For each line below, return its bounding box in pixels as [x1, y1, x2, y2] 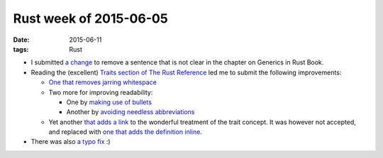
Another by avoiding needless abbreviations [66, 108, 195, 116]
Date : [13, 35, 30, 44]
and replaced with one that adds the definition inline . [48, 128, 202, 136]
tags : [13, 45, 29, 53]
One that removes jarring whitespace [48, 78, 157, 86]
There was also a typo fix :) [30, 137, 111, 146]
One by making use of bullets [66, 98, 152, 106]
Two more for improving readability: [48, 88, 153, 96]
